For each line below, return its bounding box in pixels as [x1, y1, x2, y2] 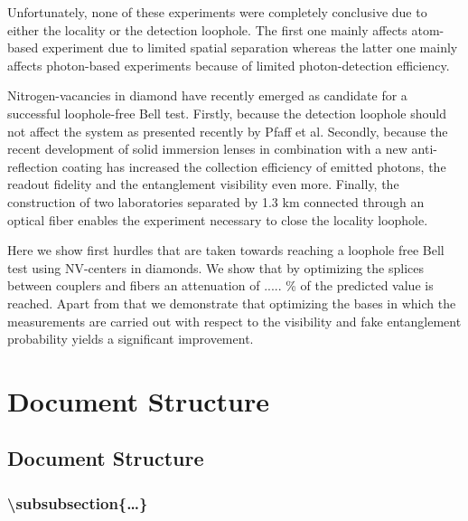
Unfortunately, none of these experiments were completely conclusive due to [7, 3, 427, 21]
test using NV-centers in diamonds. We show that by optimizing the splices [7, 258, 424, 277]
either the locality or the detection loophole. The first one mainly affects [7, 20, 407, 39]
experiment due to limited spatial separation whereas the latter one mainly [42, 38, 458, 57]
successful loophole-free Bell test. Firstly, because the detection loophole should [7, 103, 446, 122]
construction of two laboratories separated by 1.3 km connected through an [7, 192, 425, 211]
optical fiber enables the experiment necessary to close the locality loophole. [7, 210, 428, 229]
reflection [7, 156, 59, 175]
